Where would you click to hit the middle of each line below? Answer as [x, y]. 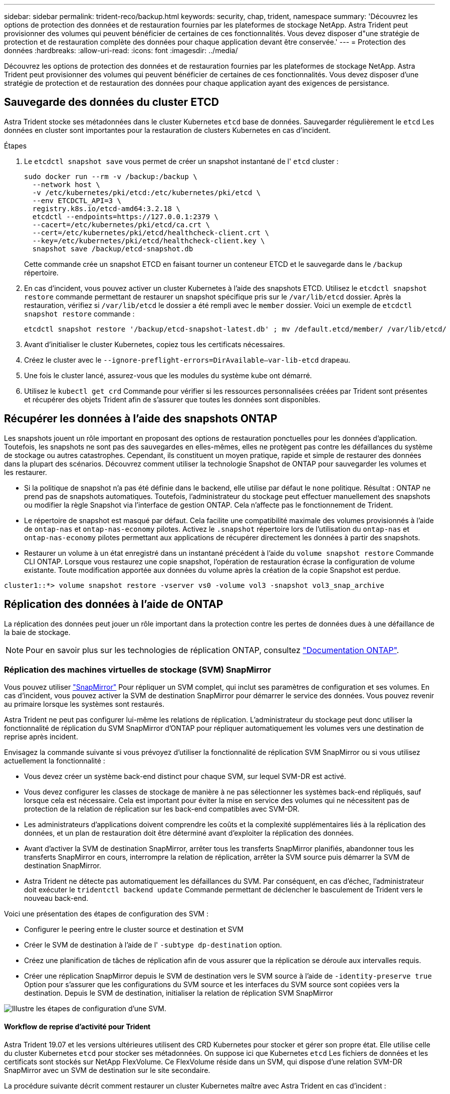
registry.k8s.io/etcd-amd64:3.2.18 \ [106, 208]
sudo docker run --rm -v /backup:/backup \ [111, 176]
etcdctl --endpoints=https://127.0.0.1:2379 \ [125, 216]
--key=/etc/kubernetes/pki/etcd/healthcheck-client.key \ [149, 241]
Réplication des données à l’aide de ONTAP [114, 604]
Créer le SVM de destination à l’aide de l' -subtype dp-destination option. [153, 945]
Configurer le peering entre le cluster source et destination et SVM [134, 929]
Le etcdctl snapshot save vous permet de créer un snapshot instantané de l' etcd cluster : [181, 161]
